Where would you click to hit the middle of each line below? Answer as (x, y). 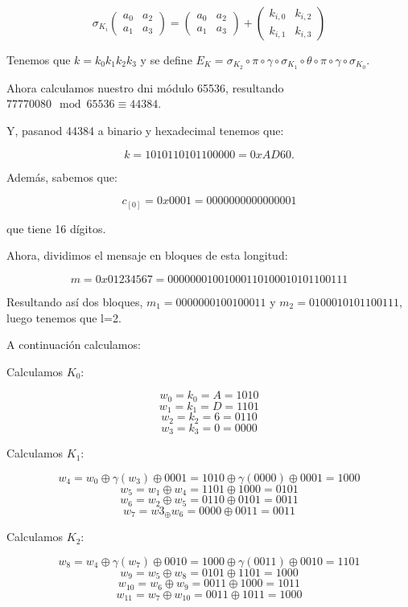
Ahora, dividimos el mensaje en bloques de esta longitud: (147, 255)
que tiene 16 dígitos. (56, 228)
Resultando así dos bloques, (75, 301)
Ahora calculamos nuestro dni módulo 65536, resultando (145, 87)
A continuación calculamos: (74, 345)
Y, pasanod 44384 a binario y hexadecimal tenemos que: (145, 131)
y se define (166, 59)
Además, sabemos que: (62, 176)
